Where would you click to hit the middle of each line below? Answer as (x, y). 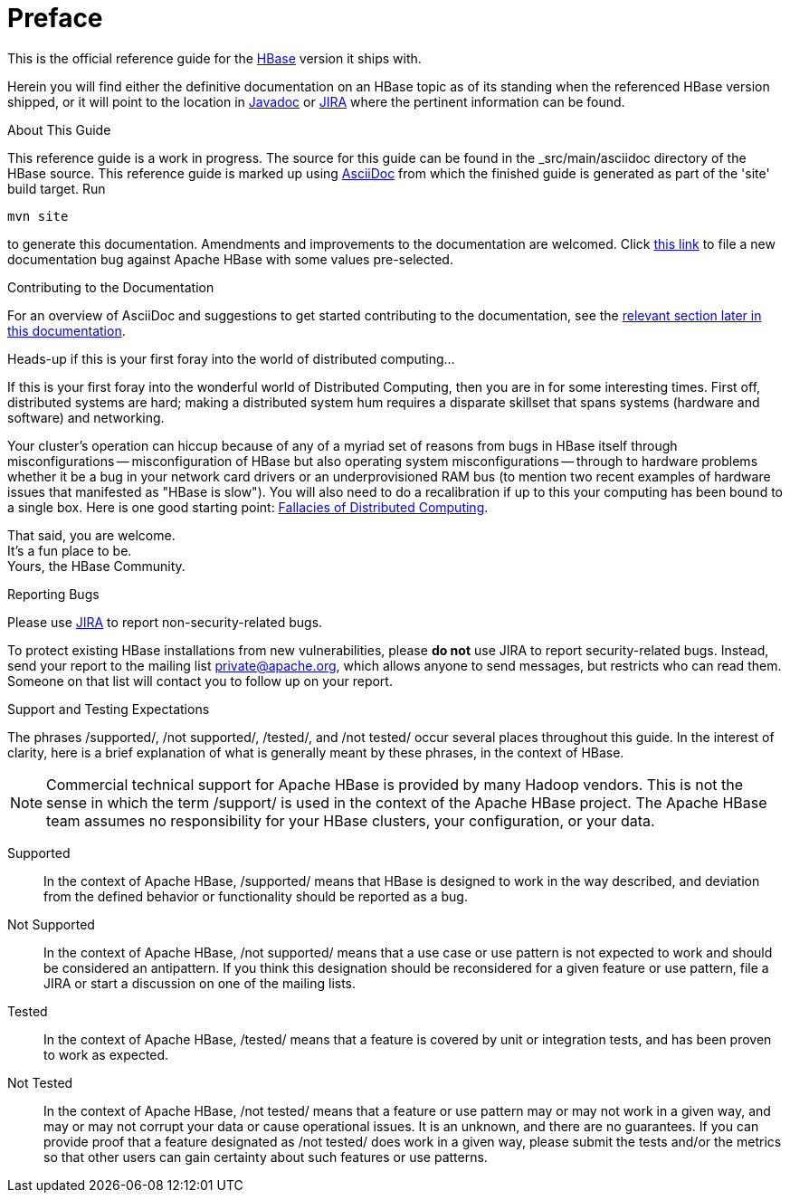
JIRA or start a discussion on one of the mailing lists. (200, 983)
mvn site (38, 216)
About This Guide (59, 129)
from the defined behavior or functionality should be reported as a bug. (256, 896)
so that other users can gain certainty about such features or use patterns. (266, 1157)
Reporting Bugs (53, 594)
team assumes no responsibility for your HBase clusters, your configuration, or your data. (351, 820)
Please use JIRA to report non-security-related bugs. (165, 622)
